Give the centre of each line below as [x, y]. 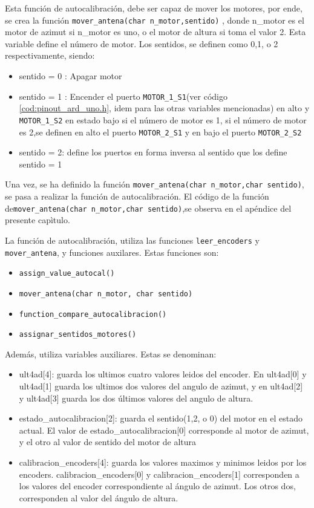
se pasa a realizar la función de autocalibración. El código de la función [137, 196]
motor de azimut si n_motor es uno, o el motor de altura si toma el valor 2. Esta [155, 32]
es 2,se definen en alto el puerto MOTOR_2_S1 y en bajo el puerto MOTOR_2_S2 [160, 132]
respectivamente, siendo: [50, 55]
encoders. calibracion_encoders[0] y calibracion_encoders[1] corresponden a [159, 474]
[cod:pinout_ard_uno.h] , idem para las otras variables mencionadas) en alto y [164, 108]
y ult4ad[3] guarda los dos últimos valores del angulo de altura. [136, 398]
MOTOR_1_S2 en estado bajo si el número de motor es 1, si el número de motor [163, 119]
